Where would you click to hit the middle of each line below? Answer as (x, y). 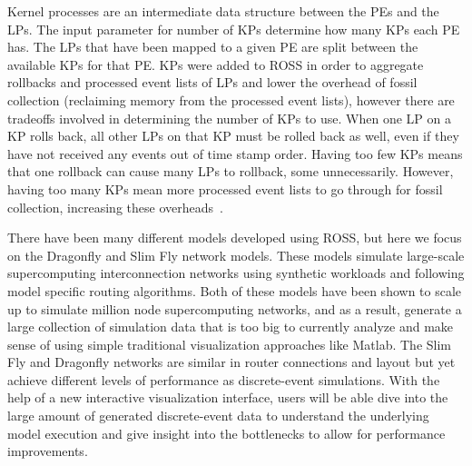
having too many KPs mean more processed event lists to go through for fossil (225, 188)
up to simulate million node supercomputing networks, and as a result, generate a (235, 308)
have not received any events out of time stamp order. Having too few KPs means (235, 153)
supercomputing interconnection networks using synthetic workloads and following (236, 273)
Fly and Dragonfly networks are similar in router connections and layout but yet (231, 362)
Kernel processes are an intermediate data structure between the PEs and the (223, 11)
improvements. (48, 451)
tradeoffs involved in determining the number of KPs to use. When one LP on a (229, 118)
